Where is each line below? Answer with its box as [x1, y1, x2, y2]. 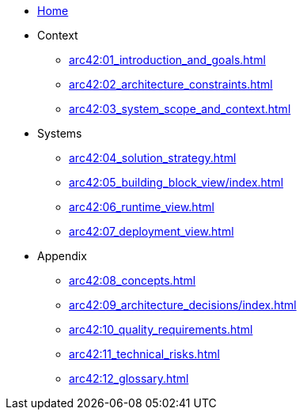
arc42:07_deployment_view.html [69, 225, 234, 238]
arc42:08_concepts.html [69, 274, 196, 287]
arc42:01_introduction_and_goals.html [69, 53, 266, 66]
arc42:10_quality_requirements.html [69, 323, 253, 336]
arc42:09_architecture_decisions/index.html [69, 298, 297, 312]
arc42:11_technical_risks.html [69, 347, 220, 361]
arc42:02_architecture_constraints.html [69, 78, 273, 91]
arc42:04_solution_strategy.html [69, 151, 237, 165]
